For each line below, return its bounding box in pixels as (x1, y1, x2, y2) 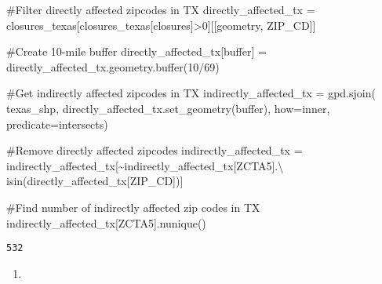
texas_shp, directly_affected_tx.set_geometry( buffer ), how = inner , (6, 100, 330, 116)
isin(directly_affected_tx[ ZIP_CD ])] (6, 173, 184, 189)
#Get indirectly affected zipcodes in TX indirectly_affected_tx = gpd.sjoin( (6, 85, 376, 101)
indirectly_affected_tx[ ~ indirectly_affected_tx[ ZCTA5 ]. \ (6, 157, 284, 173)
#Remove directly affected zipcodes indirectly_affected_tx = (6, 142, 303, 158)
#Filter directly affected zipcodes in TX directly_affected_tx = (6, 2, 315, 17)
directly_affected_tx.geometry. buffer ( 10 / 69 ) (6, 58, 220, 75)
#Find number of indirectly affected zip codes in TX (6, 198, 260, 215)
